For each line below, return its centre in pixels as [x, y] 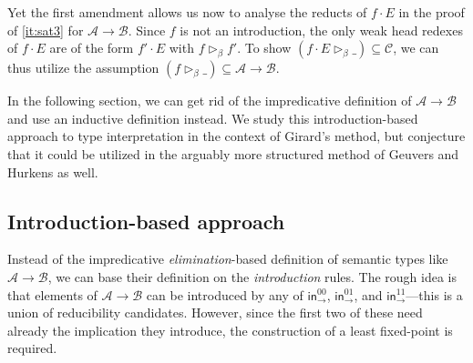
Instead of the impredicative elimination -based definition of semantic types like [228, 259]
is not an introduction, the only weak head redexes [321, 30]
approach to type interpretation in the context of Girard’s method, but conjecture [236, 136]
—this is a [434, 294]
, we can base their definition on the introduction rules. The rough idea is [252, 276]
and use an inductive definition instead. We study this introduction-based [213, 118]
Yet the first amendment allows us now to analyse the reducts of [187, 12]
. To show [264, 48]
